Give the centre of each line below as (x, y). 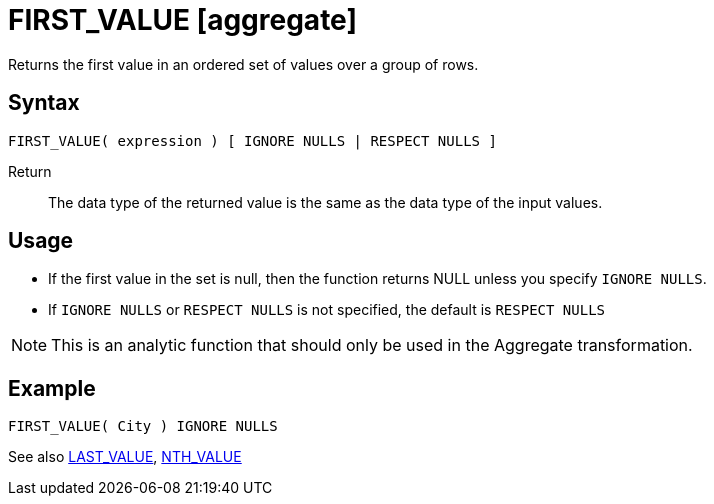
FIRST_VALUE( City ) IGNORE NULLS (143, 426)
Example (52, 388)
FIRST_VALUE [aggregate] (182, 20)
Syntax (44, 103)
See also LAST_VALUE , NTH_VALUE (125, 457)
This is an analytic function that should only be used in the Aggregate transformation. (372, 345)
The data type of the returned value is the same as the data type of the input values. (325, 202)
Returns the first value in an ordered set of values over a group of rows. (243, 64)
